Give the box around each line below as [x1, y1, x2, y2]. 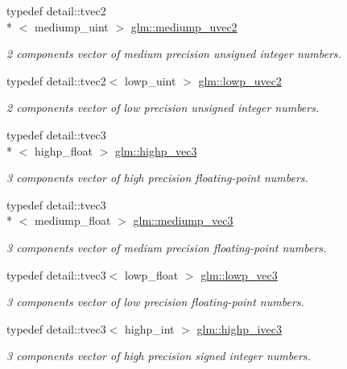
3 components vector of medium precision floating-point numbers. [6, 238, 327, 255]
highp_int [125, 320, 175, 337]
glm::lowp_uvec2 [198, 72, 282, 89]
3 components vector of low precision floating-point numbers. [6, 293, 304, 310]
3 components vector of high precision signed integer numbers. [6, 347, 311, 364]
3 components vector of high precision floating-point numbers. [6, 169, 308, 186]
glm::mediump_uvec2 [130, 18, 238, 35]
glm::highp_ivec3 [196, 320, 282, 337]
